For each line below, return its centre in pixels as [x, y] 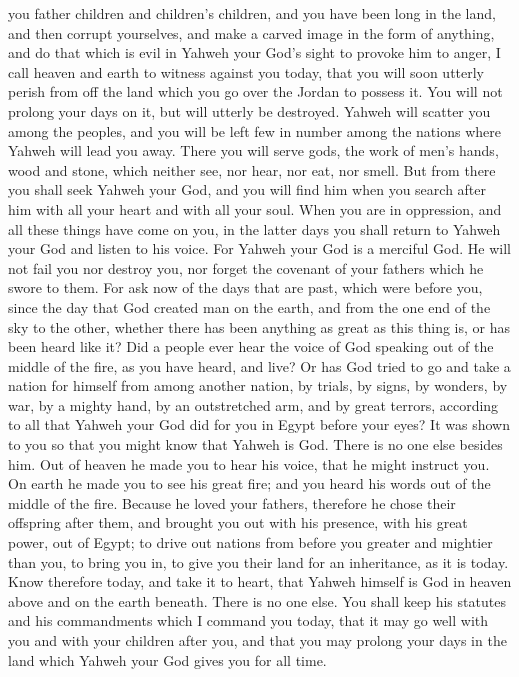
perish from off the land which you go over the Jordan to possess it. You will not [255, 91]
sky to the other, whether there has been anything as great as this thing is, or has [259, 326]
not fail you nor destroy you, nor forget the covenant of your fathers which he [246, 267]
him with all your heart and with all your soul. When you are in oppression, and [255, 208]
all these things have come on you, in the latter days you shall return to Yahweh [254, 228]
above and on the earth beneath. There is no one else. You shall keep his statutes [257, 600]
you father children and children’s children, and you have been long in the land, [252, 13]
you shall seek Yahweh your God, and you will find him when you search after [247, 189]
